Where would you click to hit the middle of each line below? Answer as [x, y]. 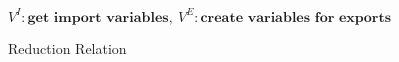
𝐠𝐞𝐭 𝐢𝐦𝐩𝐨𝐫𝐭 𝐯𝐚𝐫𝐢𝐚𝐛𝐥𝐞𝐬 [98, 17]
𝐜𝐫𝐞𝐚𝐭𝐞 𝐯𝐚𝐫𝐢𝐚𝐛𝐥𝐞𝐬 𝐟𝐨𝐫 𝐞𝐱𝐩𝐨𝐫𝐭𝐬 [296, 17]
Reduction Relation [67, 47]
